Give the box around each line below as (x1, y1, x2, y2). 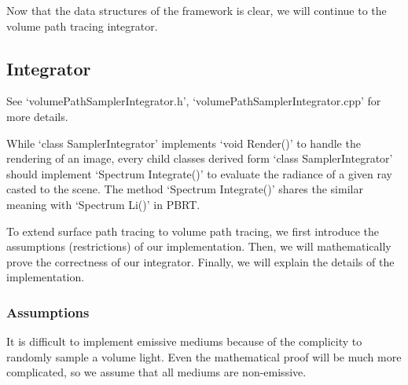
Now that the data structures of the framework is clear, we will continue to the (6, 2, 387, 18)
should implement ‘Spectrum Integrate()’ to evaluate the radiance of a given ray (6, 165, 393, 181)
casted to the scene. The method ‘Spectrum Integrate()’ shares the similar (6, 181, 363, 197)
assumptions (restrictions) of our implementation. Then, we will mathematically (6, 238, 391, 255)
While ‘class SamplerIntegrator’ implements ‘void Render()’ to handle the (6, 134, 361, 151)
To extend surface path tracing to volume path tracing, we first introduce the (6, 222, 380, 239)
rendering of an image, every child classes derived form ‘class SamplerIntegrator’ (6, 150, 393, 167)
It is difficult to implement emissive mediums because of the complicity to (6, 333, 362, 350)
